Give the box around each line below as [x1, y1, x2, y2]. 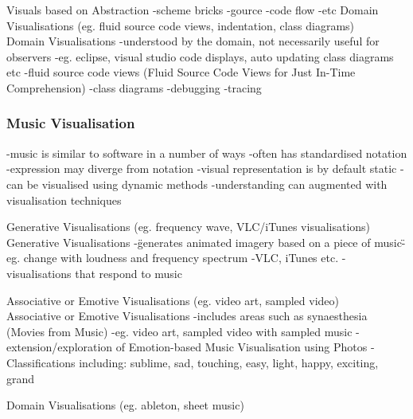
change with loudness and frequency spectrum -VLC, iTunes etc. [23, 249, 339, 266]
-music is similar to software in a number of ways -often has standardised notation [6, 144, 407, 161]
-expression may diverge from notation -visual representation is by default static [6, 160, 397, 177]
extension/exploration [6, 339, 113, 355]
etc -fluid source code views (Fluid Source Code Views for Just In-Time [6, 64, 356, 80]
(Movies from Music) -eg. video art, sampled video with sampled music [6, 323, 353, 339]
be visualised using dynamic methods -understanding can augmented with [26, 175, 388, 192]
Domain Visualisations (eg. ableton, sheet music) [6, 397, 244, 413]
